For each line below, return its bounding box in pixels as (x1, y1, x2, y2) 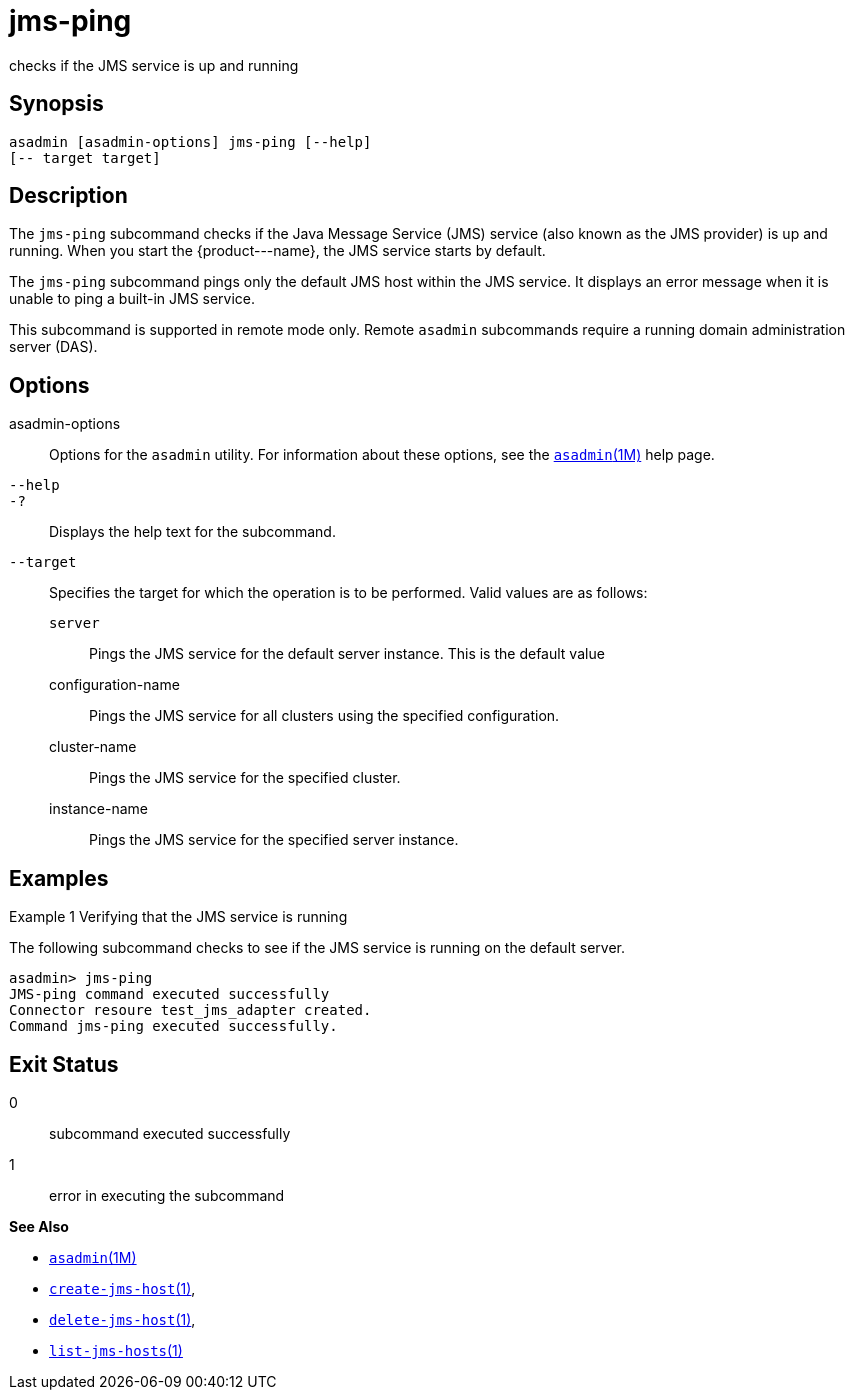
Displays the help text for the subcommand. (49, 523, 336, 541)
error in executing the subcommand (49, 1186, 285, 1204)
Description (9, 183, 128, 209)
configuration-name (49, 676, 180, 694)
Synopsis (9, 91, 104, 117)
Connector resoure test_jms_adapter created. (9, 1002, 372, 1019)
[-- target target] (9, 149, 161, 166)
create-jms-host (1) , (49, 1279, 196, 1297)
